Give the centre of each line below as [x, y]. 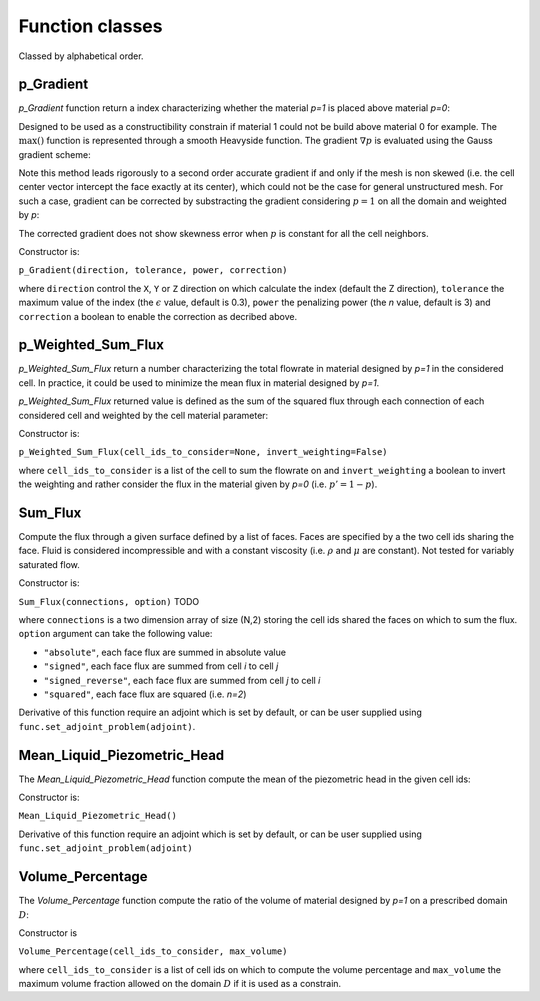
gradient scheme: [54, 154]
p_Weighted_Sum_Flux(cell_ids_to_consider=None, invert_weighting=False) [203, 452]
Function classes [90, 26]
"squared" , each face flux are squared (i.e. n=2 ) [145, 694]
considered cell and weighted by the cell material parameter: [143, 415]
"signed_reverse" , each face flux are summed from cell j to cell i [182, 680]
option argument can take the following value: [115, 634]
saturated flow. [49, 564]
